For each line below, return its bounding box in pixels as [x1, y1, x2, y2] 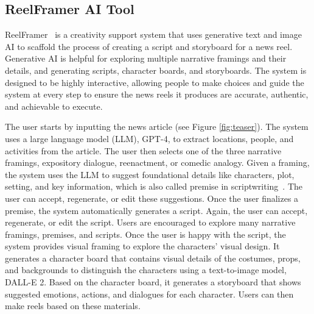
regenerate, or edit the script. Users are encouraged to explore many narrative [5, 216, 296, 229]
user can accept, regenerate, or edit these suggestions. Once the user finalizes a [5, 191, 299, 204]
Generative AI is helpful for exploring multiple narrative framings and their [5, 52, 287, 65]
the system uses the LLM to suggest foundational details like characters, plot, [5, 168, 295, 180]
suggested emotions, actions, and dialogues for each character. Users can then [5, 287, 294, 300]
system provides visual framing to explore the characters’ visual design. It [5, 240, 280, 252]
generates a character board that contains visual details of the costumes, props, [5, 251, 301, 264]
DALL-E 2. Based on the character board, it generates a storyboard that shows [5, 276, 301, 288]
